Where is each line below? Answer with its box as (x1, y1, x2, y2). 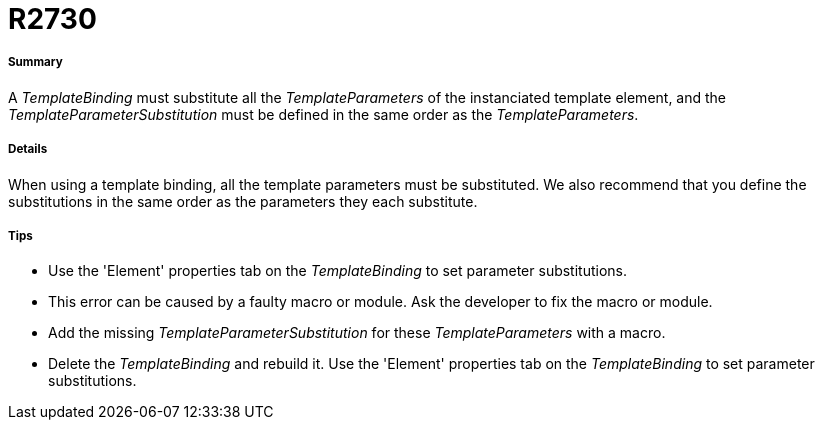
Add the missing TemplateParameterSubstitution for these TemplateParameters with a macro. (48, 324, 666, 342)
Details (8, 142, 48, 157)
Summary (8, 55, 63, 70)
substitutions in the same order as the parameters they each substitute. (8, 192, 478, 210)
